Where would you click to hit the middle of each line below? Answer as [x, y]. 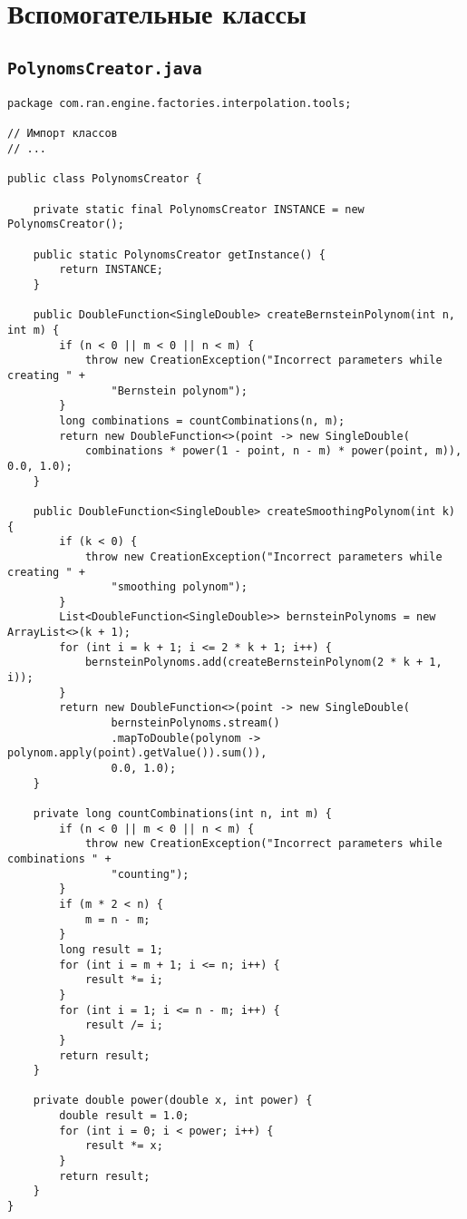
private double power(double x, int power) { [173, 1101]
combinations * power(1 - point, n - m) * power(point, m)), [273, 451]
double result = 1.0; [124, 1116]
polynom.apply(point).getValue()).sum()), [137, 753]
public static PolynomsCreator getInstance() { [179, 254]
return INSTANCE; [111, 270]
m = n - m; [117, 919]
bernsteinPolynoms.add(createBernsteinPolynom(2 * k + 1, [263, 663]
